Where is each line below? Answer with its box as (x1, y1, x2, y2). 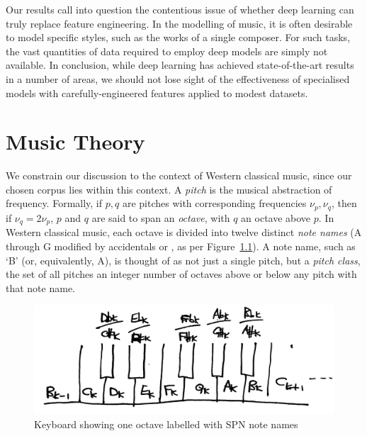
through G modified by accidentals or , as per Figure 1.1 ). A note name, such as (6, 238, 356, 253)
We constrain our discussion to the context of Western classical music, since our (6, 168, 352, 183)
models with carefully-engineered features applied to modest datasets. (6, 85, 308, 100)
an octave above (241, 210, 311, 225)
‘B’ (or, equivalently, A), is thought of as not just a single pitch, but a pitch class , (6, 252, 361, 267)
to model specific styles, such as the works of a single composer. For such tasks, (6, 30, 351, 45)
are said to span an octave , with (91, 210, 230, 225)
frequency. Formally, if (6, 196, 103, 211)
